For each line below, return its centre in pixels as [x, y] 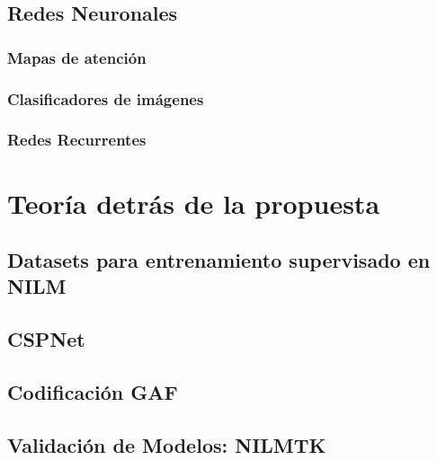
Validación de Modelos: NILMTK [167, 444]
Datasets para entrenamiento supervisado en [219, 260]
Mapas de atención [77, 57]
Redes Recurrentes [77, 140]
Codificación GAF [93, 392]
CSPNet [46, 339]
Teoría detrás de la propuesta [194, 203]
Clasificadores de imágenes [106, 98]
